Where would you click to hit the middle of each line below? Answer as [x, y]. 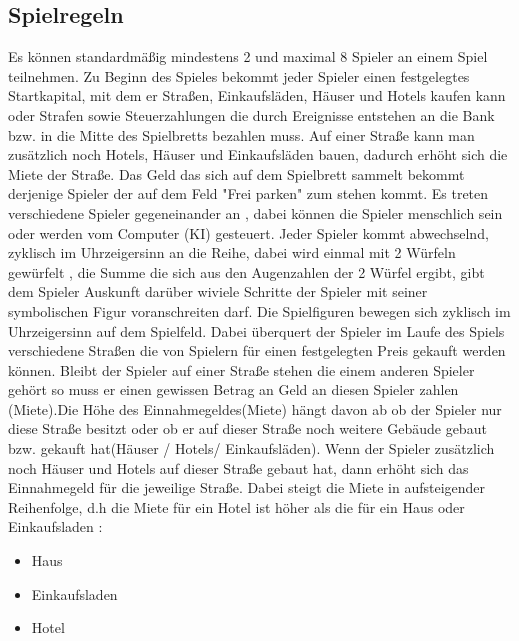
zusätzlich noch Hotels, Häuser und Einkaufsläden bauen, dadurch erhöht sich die [258, 154]
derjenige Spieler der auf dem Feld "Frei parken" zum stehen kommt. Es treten [248, 193]
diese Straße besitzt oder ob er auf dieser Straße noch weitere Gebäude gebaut [247, 428]
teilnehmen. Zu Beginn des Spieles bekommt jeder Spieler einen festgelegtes [239, 75]
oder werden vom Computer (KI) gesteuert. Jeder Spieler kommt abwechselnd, [248, 232]
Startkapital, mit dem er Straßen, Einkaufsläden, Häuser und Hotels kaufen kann [257, 95]
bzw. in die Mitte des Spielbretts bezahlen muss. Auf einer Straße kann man [241, 134]
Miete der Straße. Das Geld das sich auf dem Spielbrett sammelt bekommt [236, 173]
